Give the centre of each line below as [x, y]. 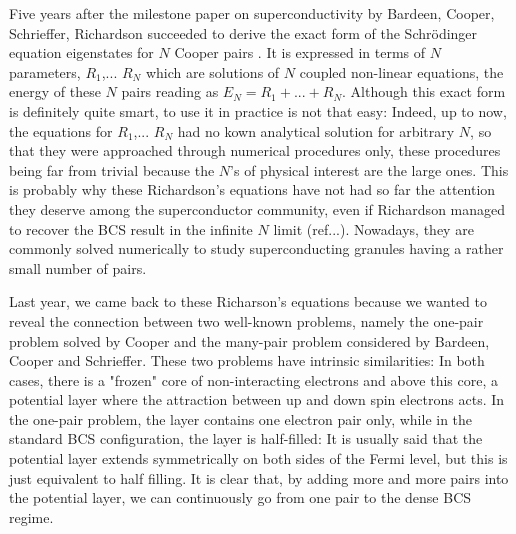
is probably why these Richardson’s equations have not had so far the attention [252, 189]
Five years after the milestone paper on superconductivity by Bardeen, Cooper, [252, 13]
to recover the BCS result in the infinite [131, 228]
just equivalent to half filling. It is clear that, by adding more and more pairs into [259, 477]
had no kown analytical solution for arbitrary [316, 130]
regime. [31, 516]
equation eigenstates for [81, 52]
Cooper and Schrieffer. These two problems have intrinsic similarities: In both [247, 360]
